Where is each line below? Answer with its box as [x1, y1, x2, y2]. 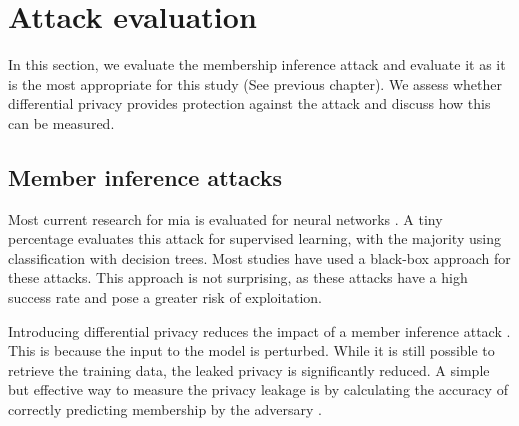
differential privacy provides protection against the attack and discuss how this [8, 93, 491, 114]
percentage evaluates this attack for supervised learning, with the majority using [8, 228, 501, 249]
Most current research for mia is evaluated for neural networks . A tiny [8, 208, 443, 229]
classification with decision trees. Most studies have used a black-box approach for [8, 247, 511, 268]
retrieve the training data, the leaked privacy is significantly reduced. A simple [8, 359, 490, 380]
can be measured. [8, 112, 115, 133]
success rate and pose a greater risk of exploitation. [8, 287, 322, 308]
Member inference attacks [8, 161, 283, 192]
